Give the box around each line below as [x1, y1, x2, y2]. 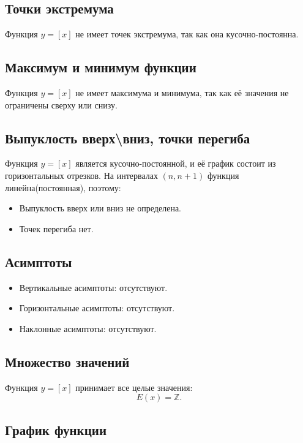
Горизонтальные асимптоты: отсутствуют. [19, 301, 175, 314]
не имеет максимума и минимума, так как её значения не [75, 86, 289, 99]
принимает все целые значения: [75, 381, 193, 393]
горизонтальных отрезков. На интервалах [5, 168, 158, 181]
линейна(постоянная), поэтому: [5, 181, 121, 194]
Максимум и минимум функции [5, 58, 196, 77]
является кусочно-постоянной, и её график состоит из [75, 157, 276, 170]
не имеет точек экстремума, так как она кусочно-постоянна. [75, 28, 299, 40]
